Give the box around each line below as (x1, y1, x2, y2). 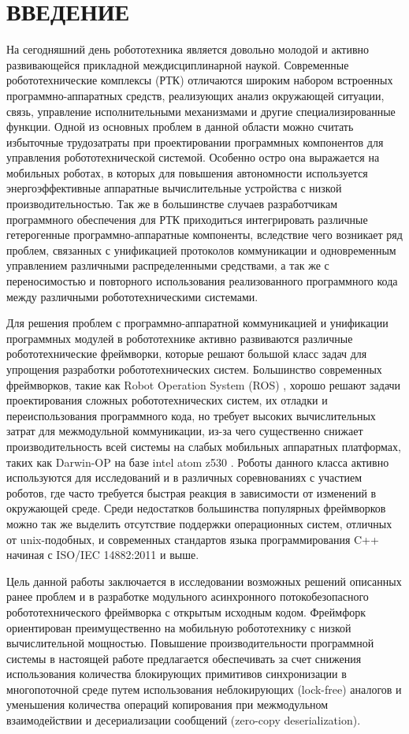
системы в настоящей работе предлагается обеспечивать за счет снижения (6, 650, 362, 666)
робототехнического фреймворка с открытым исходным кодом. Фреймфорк (6, 603, 366, 620)
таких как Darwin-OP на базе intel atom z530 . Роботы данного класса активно (6, 453, 389, 470)
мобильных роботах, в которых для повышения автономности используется (6, 164, 368, 181)
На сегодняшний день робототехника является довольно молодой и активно (6, 41, 370, 58)
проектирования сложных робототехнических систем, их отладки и (6, 392, 328, 408)
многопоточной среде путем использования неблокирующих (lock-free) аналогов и (6, 680, 402, 697)
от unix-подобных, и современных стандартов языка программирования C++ (6, 531, 379, 547)
